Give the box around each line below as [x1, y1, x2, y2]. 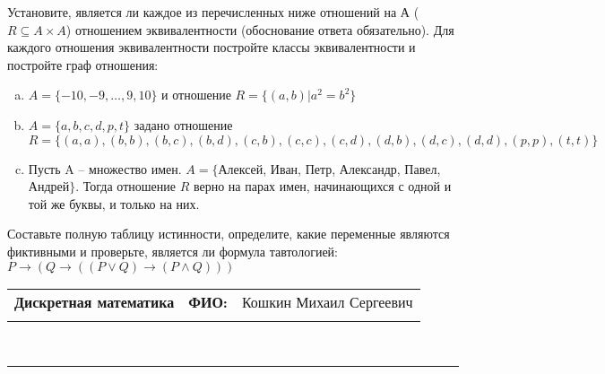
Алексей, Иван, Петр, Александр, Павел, [218, 159, 441, 178]
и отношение [161, 85, 231, 104]
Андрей [28, 177, 70, 196]
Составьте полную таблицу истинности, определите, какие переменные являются [7, 224, 450, 243]
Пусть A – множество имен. [28, 159, 182, 178]
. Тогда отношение [75, 177, 176, 196]
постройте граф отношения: [7, 55, 159, 74]
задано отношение [134, 115, 233, 134]
